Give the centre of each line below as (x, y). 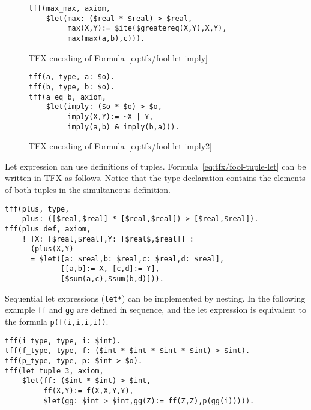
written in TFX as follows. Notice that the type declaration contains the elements (155, 178)
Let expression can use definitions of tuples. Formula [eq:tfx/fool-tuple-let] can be (155, 166)
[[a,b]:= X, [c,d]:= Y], (110, 269)
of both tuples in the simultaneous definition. (88, 189)
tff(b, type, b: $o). (72, 87)
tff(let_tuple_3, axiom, (54, 371)
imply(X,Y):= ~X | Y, (110, 117)
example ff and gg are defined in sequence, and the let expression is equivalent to (155, 310)
